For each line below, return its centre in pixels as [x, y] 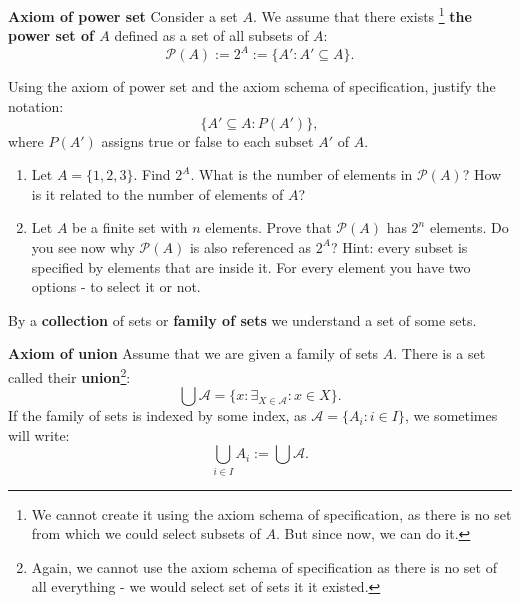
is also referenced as [250, 246]
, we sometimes [451, 415]
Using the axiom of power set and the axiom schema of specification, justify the [252, 86]
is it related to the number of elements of [157, 193]
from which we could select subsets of [146, 533]
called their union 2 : [69, 375]
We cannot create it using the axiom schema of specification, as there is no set [271, 513]
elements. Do [469, 227]
